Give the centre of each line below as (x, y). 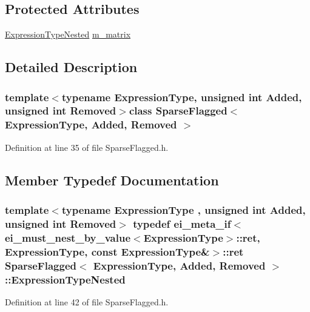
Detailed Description (71, 67)
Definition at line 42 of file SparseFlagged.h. (87, 301)
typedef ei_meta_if (182, 223)
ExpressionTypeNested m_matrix (68, 34)
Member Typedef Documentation (112, 180)
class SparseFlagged (178, 111)
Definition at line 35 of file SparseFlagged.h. (87, 147)
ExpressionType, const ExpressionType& (107, 251)
